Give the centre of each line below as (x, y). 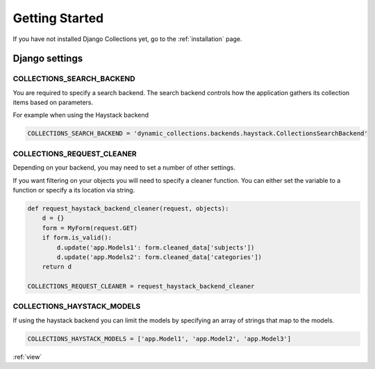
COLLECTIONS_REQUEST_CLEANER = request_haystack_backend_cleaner (141, 286)
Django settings (48, 59)
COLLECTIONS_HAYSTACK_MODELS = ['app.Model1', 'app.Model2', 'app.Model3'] (159, 338)
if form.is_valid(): (77, 238)
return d (57, 267)
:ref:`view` (27, 356)
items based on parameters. (53, 102)
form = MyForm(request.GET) (90, 228)
